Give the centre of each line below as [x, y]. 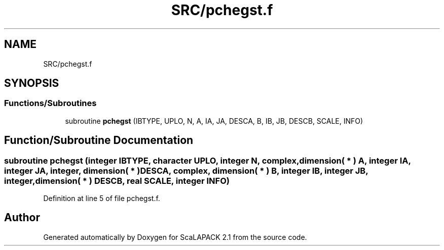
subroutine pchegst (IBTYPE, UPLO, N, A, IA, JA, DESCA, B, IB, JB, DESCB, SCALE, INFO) [214, 121]
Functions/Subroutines [50, 103]
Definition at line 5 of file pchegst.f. [102, 198]
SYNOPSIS [32, 83]
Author [22, 218]
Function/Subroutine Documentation [99, 140]
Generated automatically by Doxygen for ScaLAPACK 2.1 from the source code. [175, 237]
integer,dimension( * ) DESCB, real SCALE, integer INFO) [117, 181]
